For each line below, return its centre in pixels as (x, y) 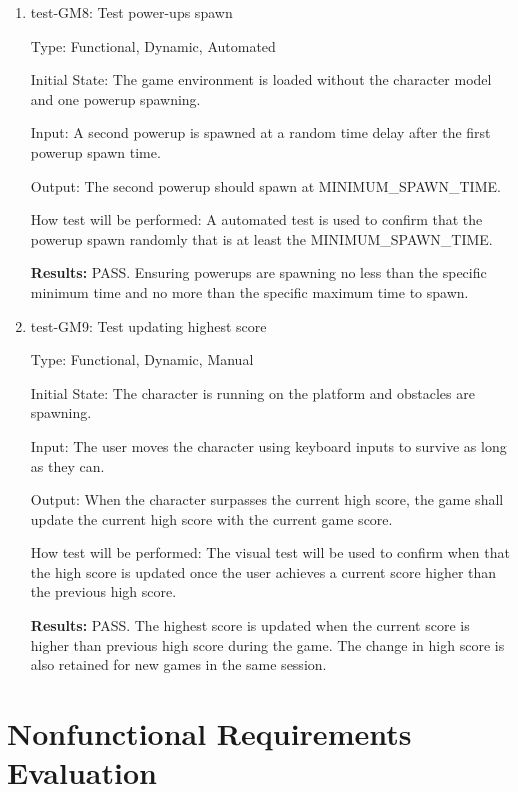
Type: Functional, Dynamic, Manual (142, 359)
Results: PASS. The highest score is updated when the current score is (250, 625)
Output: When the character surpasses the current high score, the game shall (267, 499)
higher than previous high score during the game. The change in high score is (267, 644)
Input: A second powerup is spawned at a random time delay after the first (260, 132)
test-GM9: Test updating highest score (148, 325)
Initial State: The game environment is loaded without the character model (261, 79)
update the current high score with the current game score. (211, 518)
